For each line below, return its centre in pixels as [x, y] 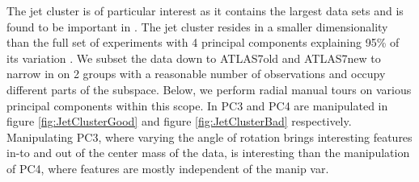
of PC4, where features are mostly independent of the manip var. [168, 168]
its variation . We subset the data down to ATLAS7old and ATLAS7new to [194, 58]
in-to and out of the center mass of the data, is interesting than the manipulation [208, 153]
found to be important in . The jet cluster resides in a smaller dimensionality [197, 26]
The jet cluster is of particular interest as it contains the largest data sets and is [205, 10]
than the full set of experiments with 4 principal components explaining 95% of [203, 42]
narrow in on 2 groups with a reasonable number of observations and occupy [196, 74]
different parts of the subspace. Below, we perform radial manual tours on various [209, 89]
